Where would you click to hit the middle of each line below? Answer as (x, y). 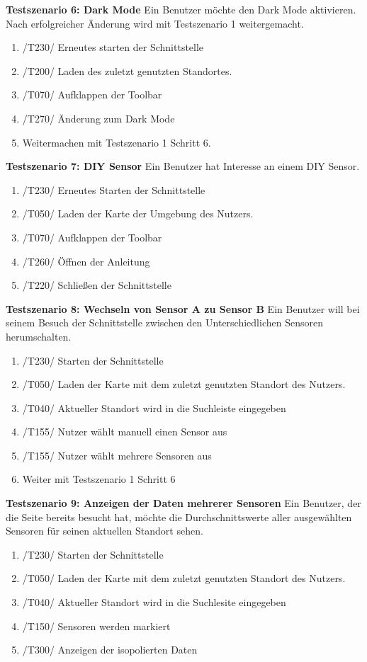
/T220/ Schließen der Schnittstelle (97, 285)
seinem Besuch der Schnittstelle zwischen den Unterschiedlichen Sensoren (164, 323)
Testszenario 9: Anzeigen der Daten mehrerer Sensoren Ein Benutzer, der (183, 503)
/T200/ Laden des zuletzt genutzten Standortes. (127, 70)
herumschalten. (39, 336)
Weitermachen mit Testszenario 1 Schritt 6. (117, 142)
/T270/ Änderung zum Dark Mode (98, 118)
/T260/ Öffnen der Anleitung (86, 261)
